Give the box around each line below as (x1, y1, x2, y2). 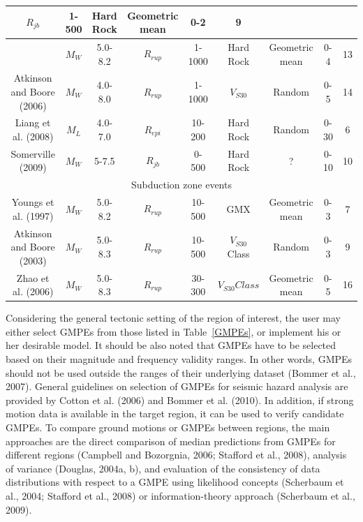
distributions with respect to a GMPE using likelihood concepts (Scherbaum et (6, 475, 344, 489)
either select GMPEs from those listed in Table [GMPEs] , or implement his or (6, 324, 341, 338)
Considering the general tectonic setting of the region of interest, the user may (6, 311, 341, 325)
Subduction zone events (131, 177, 232, 192)
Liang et (15, 115, 51, 130)
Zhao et (16, 270, 50, 285)
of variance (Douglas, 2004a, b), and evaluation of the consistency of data (6, 461, 320, 475)
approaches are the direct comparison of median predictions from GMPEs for (6, 433, 336, 448)
